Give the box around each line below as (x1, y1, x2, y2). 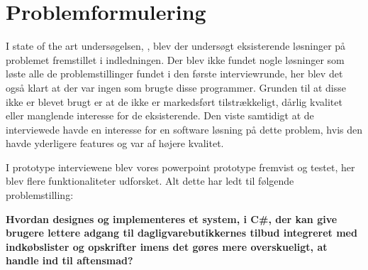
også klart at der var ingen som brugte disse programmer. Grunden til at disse (6, 80, 346, 94)
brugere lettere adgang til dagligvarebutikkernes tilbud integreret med (6, 225, 357, 240)
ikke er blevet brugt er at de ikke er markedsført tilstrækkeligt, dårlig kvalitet (6, 94, 342, 109)
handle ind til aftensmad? (6, 253, 133, 268)
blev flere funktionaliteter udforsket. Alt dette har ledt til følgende (6, 173, 294, 188)
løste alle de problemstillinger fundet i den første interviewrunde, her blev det (6, 66, 343, 81)
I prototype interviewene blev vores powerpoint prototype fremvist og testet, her (6, 159, 355, 174)
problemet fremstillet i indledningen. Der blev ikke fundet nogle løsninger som (6, 52, 345, 67)
